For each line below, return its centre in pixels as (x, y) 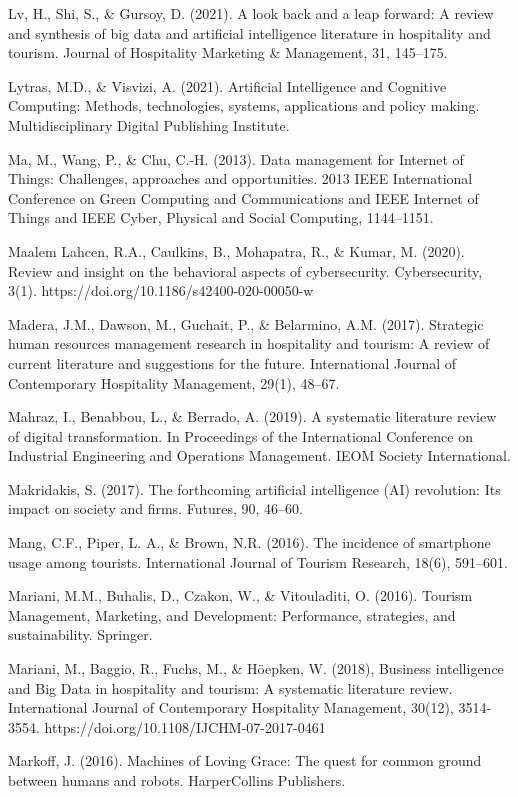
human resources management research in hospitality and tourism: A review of (249, 343)
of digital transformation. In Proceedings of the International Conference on (240, 435)
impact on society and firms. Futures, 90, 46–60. (155, 508)
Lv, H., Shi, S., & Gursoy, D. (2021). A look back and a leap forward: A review (251, 13)
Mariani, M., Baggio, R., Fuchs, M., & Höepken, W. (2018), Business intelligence (256, 668)
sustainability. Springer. (80, 634)
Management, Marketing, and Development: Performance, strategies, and (232, 614)
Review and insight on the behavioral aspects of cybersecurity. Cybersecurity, (245, 270)
